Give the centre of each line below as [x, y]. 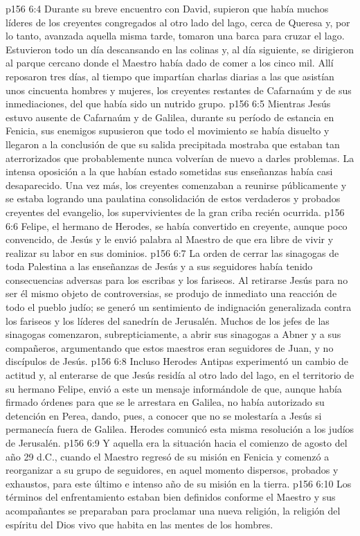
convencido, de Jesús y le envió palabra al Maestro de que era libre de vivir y [170, 239]
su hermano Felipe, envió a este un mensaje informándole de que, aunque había [174, 388]
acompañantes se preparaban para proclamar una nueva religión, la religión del [173, 510]
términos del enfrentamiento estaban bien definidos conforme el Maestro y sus [171, 497]
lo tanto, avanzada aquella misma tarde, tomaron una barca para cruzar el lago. [175, 36]
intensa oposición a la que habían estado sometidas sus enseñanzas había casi [169, 171]
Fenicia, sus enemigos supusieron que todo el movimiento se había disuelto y [168, 131]
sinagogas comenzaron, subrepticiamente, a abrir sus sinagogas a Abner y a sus [173, 334]
